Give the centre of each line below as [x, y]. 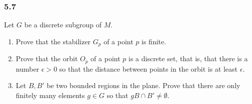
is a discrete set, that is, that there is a [188, 58]
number [27, 68]
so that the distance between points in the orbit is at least [148, 68]
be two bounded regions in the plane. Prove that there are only [143, 85]
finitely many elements [50, 95]
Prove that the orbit [47, 58]
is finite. [154, 41]
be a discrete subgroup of [63, 25]
